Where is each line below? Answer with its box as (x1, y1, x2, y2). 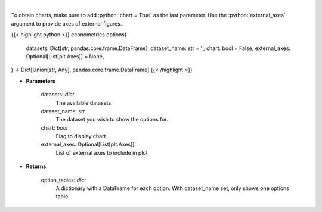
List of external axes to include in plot (55, 149, 148, 156)
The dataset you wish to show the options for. (55, 116, 168, 123)
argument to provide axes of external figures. (11, 20, 122, 27)
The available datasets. (55, 99, 113, 107)
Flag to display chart (55, 133, 106, 140)
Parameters (26, 77, 56, 85)
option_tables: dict (41, 176, 86, 183)
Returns (26, 163, 47, 170)
